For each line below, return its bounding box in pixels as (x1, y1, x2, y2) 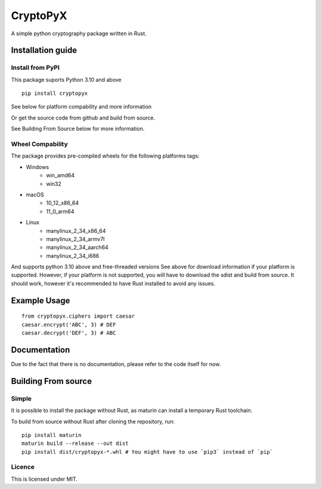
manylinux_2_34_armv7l (46, 235, 105, 242)
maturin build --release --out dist (21, 440, 129, 447)
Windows (26, 163, 49, 170)
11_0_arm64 (46, 208, 75, 215)
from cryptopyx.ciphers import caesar (21, 313, 135, 319)
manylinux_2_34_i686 (46, 252, 100, 259)
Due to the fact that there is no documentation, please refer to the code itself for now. (11, 360, 221, 367)
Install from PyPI (11, 63, 60, 72)
